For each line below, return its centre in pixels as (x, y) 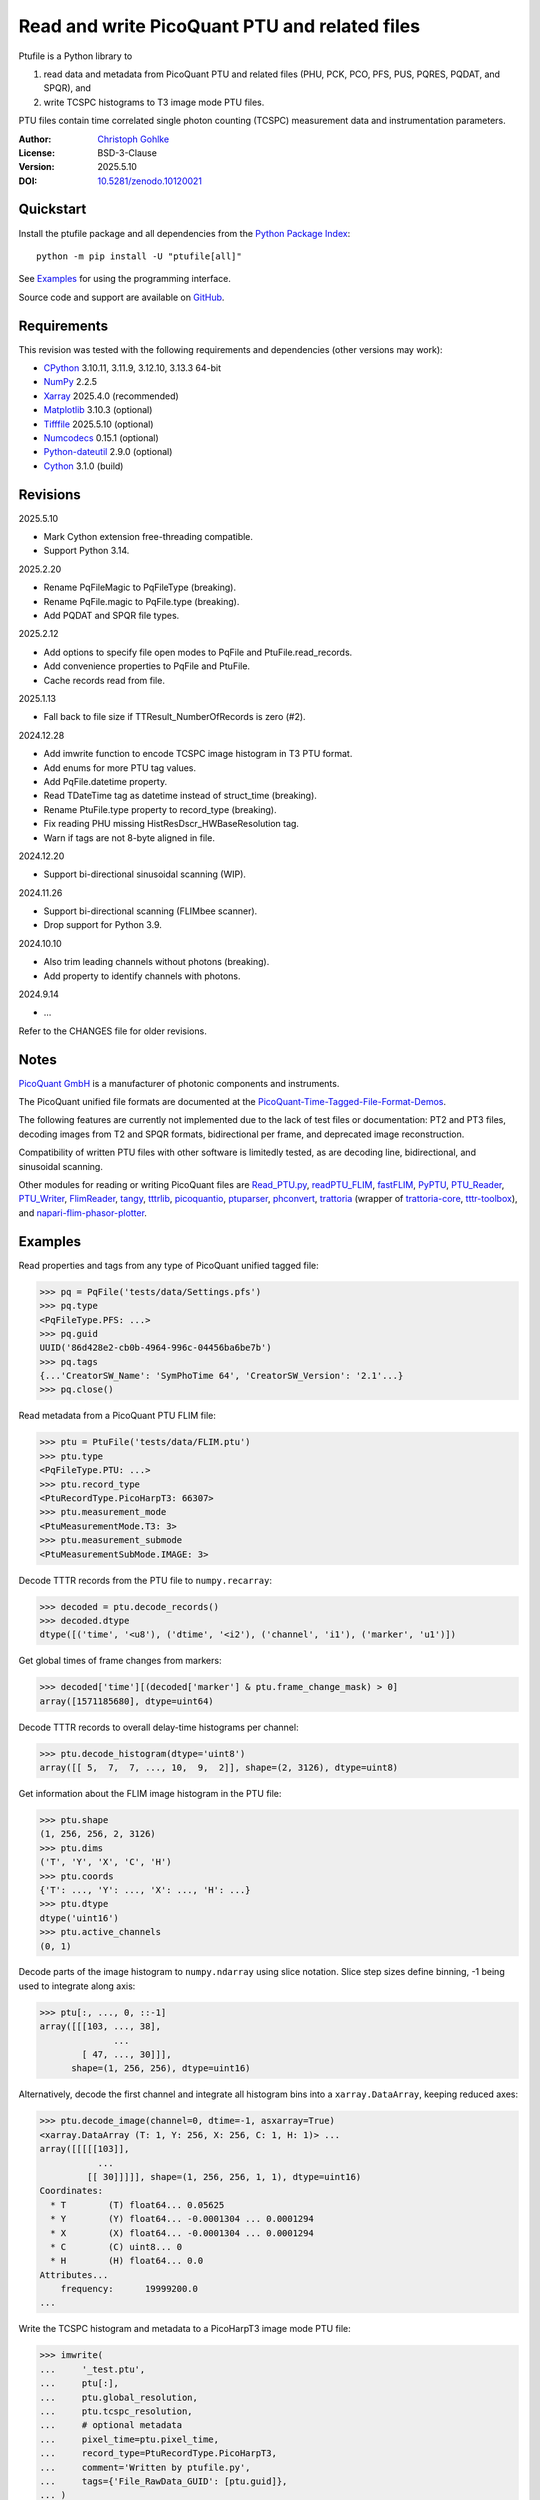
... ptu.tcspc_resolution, (116, 2411)
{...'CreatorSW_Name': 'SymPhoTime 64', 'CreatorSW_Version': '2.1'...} (221, 1376)
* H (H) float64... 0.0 (127, 2261)
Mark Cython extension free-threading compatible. (148, 537)
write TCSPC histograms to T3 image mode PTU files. (154, 102)
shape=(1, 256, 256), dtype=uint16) (161, 2068)
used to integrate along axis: (77, 1986)
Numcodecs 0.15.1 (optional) (101, 438)
